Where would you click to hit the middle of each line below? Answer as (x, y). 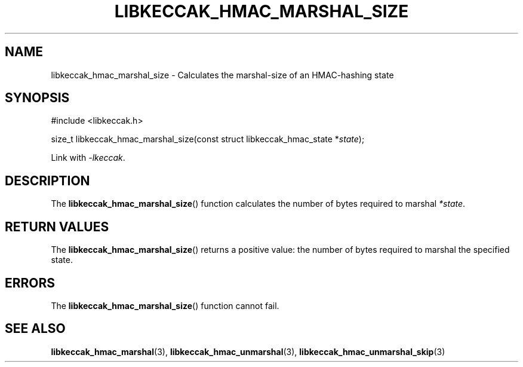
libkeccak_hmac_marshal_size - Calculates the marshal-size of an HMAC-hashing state (222, 75)
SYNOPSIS (37, 98)
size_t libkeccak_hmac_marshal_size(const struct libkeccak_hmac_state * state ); (208, 139)
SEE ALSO (35, 329)
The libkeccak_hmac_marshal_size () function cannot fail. (165, 305)
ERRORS (30, 283)
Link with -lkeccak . (88, 158)
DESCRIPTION (47, 181)
